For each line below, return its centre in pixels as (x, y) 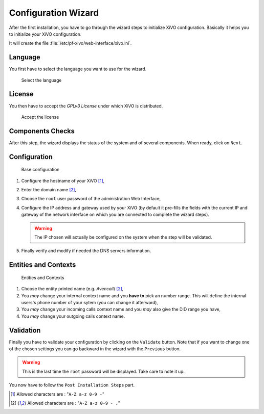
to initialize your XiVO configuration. (45, 34)
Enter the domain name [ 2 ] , (49, 190)
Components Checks (42, 131)
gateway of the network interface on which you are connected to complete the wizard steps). (115, 215)
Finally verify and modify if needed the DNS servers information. (86, 251)
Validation (25, 330)
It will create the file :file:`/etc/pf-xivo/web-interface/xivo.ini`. (70, 43)
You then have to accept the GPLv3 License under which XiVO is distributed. (86, 106)
